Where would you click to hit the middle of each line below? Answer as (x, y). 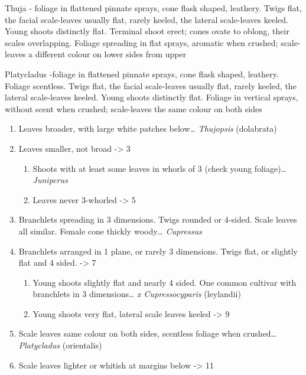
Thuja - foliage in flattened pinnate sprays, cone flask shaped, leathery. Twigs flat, (153, 8)
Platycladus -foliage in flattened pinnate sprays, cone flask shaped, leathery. (142, 74)
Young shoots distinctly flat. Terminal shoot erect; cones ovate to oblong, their (147, 31)
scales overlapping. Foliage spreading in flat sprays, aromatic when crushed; (141, 42)
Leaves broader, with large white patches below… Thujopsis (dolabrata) (148, 128)
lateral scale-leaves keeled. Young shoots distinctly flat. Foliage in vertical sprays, (152, 97)
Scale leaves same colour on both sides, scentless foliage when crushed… (148, 333)
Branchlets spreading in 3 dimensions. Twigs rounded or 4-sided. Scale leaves (158, 219)
